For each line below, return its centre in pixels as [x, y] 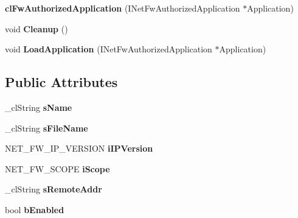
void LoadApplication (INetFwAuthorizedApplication [109, 49]
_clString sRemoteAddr [54, 189]
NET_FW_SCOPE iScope [57, 168]
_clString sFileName [47, 128]
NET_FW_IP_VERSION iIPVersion [79, 148]
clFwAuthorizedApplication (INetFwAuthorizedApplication [123, 8]
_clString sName [39, 107]
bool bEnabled [35, 209]
